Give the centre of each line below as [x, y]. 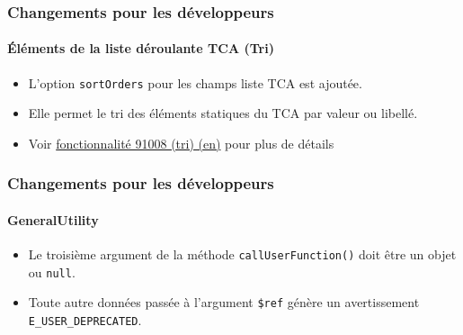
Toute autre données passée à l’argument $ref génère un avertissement [224, 302]
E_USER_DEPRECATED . [85, 320]
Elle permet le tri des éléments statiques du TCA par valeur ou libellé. [223, 113]
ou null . [52, 272]
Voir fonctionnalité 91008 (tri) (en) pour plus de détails [181, 143]
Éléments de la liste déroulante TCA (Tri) [141, 48]
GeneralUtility [53, 219]
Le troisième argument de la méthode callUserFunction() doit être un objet [242, 254]
